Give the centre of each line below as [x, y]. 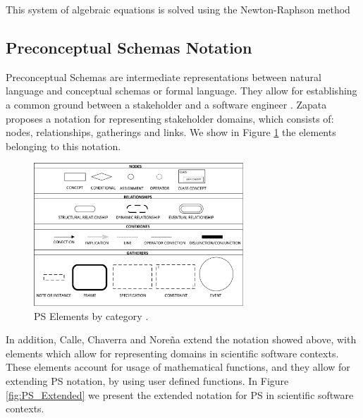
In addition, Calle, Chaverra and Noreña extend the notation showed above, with [181, 339]
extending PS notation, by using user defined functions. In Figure [147, 380]
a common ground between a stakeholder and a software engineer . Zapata [166, 104]
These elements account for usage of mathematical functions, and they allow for [178, 367]
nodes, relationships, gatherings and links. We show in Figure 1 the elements [171, 132]
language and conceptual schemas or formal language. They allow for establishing [181, 91]
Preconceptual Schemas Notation [129, 47]
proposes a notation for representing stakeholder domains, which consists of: [170, 118]
